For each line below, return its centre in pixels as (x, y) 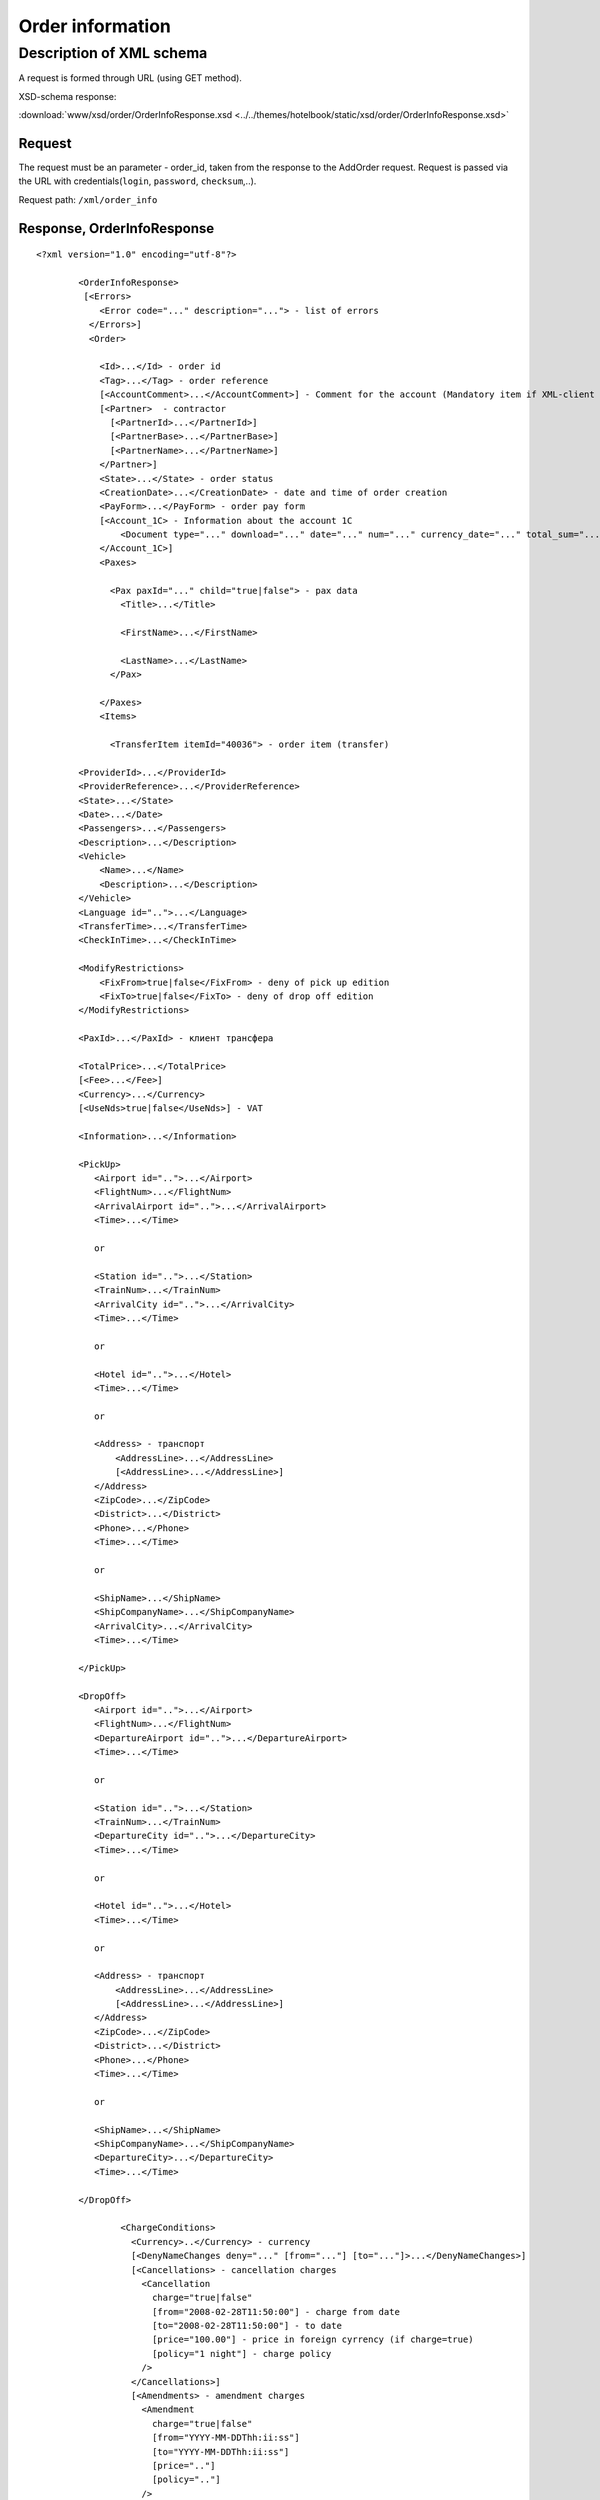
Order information (95, 26)
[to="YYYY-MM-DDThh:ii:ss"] (220, 2451)
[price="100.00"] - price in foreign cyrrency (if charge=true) (312, 2339)
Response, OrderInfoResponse (116, 228)
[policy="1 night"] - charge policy (241, 2353)
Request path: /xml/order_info (88, 199)
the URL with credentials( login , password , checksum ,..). (137, 181)
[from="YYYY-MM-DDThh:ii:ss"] (225, 2438)
